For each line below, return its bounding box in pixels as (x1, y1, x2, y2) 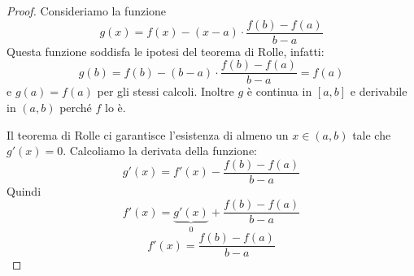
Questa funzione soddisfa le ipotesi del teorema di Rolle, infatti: (7, 42, 325, 59)
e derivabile (350, 83, 407, 100)
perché (59, 98, 92, 115)
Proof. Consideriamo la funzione (7, 2, 167, 19)
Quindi (7, 182, 41, 199)
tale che (352, 126, 391, 143)
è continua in (246, 83, 312, 100)
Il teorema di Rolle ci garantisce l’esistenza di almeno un (7, 126, 289, 143)
